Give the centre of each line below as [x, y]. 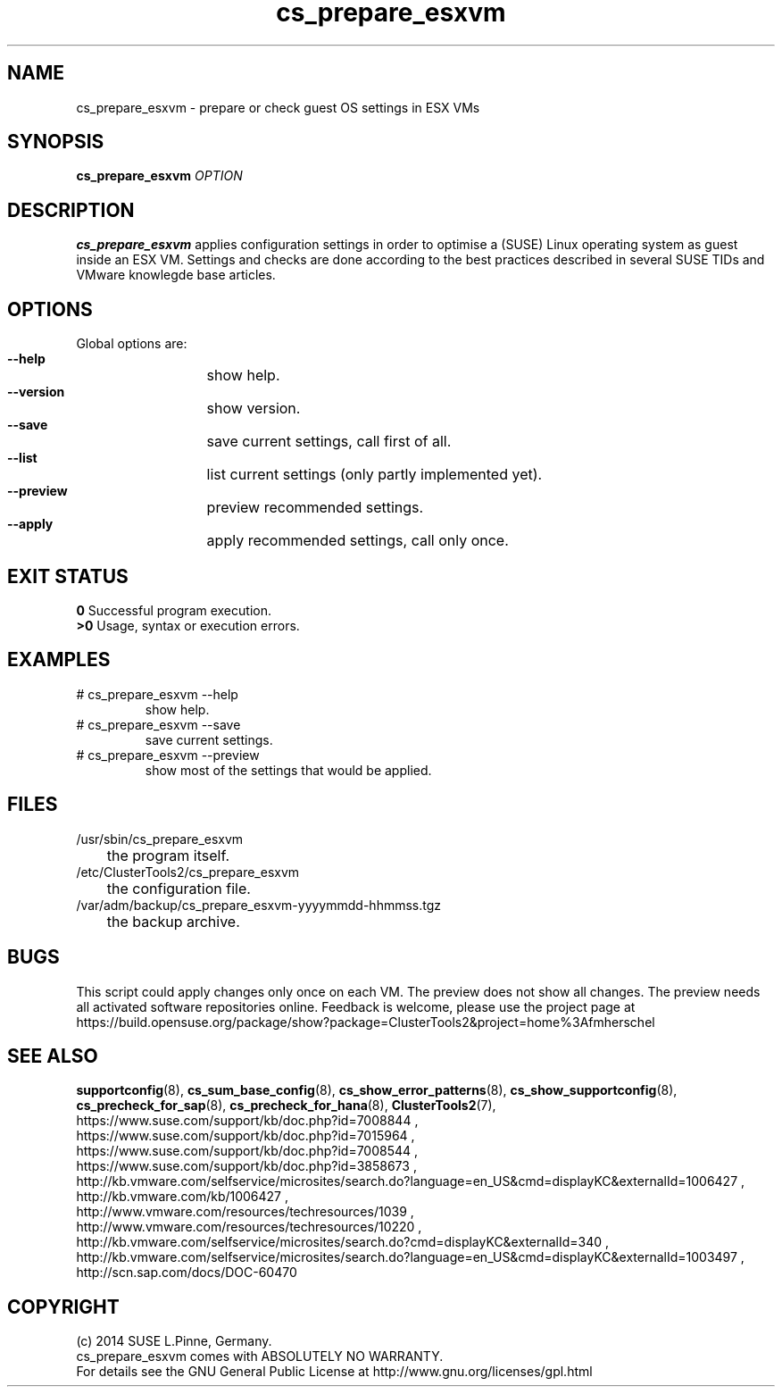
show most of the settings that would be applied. [288, 770]
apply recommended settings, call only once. [358, 541]
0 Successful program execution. [174, 610]
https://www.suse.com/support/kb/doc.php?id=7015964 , [245, 1136]
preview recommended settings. [315, 508]
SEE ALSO [53, 1056]
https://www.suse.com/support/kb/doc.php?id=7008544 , [247, 1151]
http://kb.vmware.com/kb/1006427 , [183, 1197]
